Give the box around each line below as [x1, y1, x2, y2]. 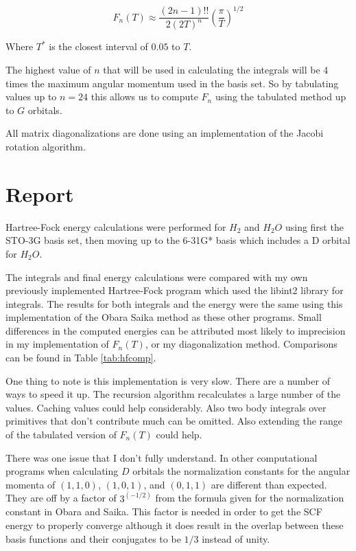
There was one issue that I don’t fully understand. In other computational [5, 450, 318, 464]
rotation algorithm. [5, 139, 86, 153]
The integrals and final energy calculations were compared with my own [5, 269, 308, 284]
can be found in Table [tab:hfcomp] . [5, 350, 156, 365]
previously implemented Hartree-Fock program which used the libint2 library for [5, 283, 344, 297]
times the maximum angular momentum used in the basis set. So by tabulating [5, 76, 339, 90]
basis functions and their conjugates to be [5, 531, 181, 546]
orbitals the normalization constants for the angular [132, 464, 351, 478]
